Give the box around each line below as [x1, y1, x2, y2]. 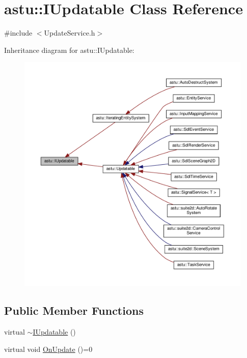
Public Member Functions [4, 303, 144, 318]
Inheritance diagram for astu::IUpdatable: [4, 44, 134, 55]
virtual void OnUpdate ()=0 [4, 343, 93, 354]
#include [4, 27, 33, 38]
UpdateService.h [44, 27, 95, 38]
